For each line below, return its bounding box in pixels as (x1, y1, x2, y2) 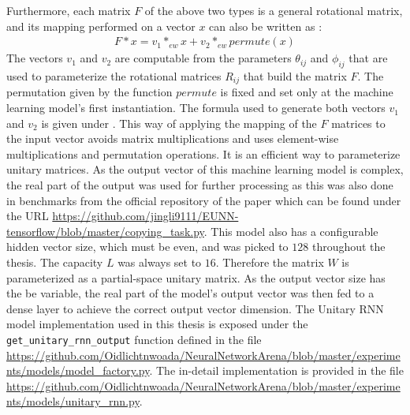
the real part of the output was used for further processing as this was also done (6, 177, 393, 193)
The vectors (6, 50, 63, 66)
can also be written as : (209, 17, 322, 34)
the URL (6, 207, 49, 224)
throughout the (311, 238, 386, 255)
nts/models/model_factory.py (6, 362, 150, 379)
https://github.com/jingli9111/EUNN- (52, 207, 239, 224)
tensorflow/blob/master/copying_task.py (6, 222, 204, 239)
